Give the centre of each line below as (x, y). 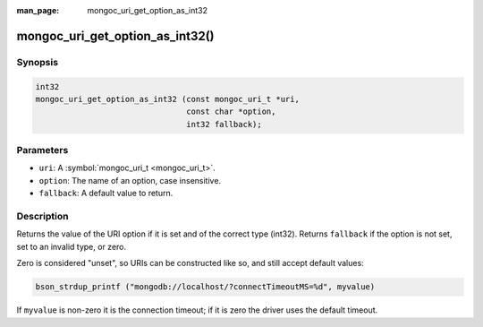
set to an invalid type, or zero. (72, 246)
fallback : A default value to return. (106, 194)
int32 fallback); (225, 124)
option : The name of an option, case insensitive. (130, 180)
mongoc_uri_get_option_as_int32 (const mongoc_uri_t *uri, (167, 99)
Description (42, 217)
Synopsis (37, 62)
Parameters (42, 151)
